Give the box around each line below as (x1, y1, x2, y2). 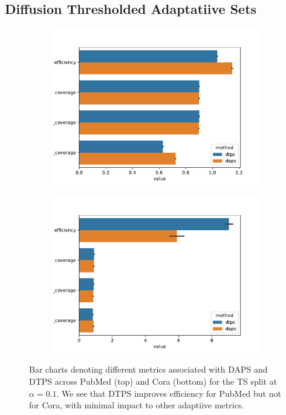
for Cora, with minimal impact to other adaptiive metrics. (29, 399, 244, 411)
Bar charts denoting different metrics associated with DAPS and (29, 363, 268, 376)
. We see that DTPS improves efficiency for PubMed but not (56, 387, 281, 399)
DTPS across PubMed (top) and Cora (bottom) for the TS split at (29, 374, 278, 387)
